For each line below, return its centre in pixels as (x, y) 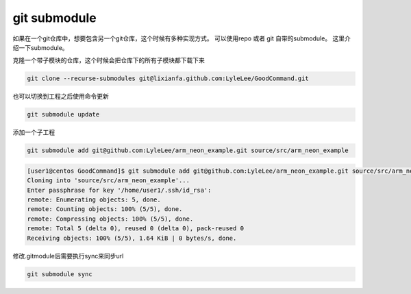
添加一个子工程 (34, 132)
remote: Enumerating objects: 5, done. (94, 200)
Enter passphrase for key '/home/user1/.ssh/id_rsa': (119, 190)
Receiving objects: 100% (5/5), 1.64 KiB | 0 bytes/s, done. (132, 238)
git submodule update (63, 114)
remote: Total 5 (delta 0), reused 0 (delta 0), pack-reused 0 (136, 229)
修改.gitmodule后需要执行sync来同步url (68, 256)
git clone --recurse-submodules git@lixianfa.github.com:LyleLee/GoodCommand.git (168, 78)
